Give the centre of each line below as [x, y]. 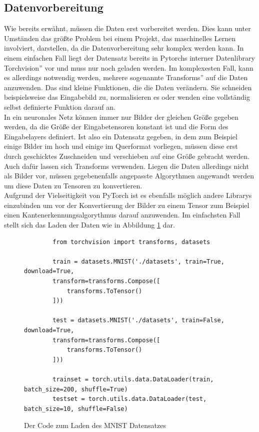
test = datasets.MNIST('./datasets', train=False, [138, 320]
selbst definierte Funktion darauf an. [60, 106]
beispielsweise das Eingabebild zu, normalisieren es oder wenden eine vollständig [127, 97]
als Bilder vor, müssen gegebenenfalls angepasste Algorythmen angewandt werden [129, 176]
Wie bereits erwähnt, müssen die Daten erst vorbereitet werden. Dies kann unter [127, 28]
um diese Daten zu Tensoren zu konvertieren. [73, 185]
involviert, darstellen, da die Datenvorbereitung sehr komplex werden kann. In [124, 48]
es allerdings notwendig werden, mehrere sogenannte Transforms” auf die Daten [126, 77]
